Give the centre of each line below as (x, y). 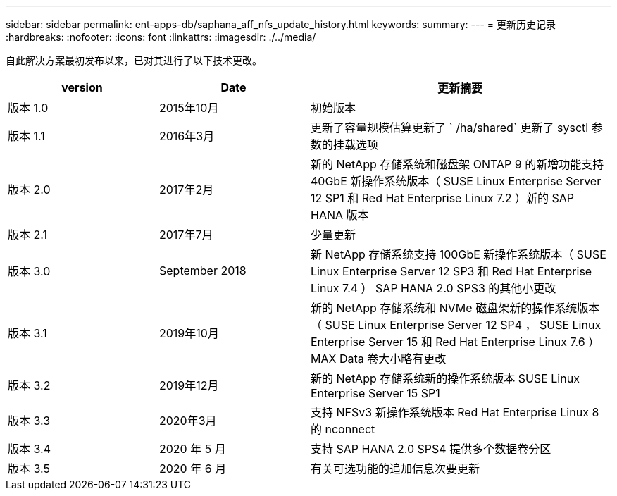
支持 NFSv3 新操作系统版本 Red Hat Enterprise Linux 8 (455, 412)
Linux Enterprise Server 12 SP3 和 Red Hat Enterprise (451, 271)
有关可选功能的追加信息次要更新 (395, 469)
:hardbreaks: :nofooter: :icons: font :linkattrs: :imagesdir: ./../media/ (161, 37)
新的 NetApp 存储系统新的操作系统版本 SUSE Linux (445, 378)
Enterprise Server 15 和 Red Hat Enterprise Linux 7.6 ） (455, 342)
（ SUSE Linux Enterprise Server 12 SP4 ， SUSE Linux (456, 325)
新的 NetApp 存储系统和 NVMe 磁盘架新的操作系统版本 (455, 308)
